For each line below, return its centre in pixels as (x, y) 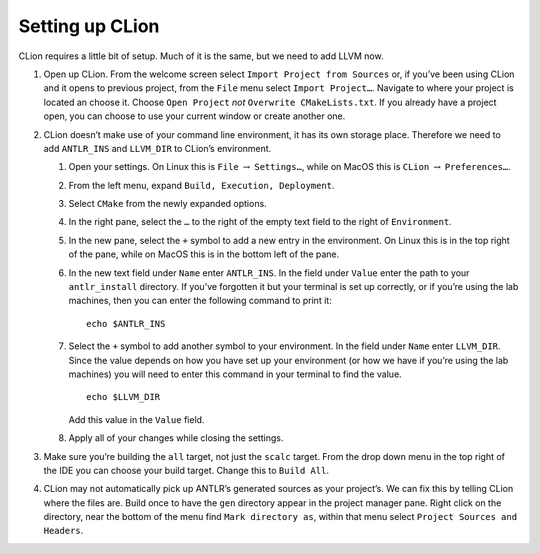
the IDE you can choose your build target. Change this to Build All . (186, 470)
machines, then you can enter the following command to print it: (200, 301)
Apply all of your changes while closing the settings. (176, 438)
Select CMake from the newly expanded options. (167, 204)
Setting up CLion (89, 26)
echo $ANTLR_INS (126, 323)
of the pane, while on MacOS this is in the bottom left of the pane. (204, 254)
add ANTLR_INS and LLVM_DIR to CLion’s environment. (157, 148)
